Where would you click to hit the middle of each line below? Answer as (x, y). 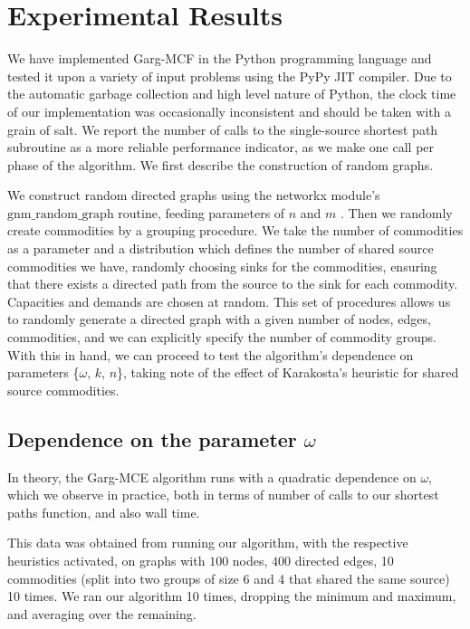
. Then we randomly (397, 212)
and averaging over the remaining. (102, 613)
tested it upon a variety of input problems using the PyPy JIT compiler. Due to (230, 76)
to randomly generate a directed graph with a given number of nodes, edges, (219, 319)
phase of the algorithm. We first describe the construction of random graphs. (221, 164)
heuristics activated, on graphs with (106, 560)
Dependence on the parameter (152, 438)
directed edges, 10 (344, 560)
